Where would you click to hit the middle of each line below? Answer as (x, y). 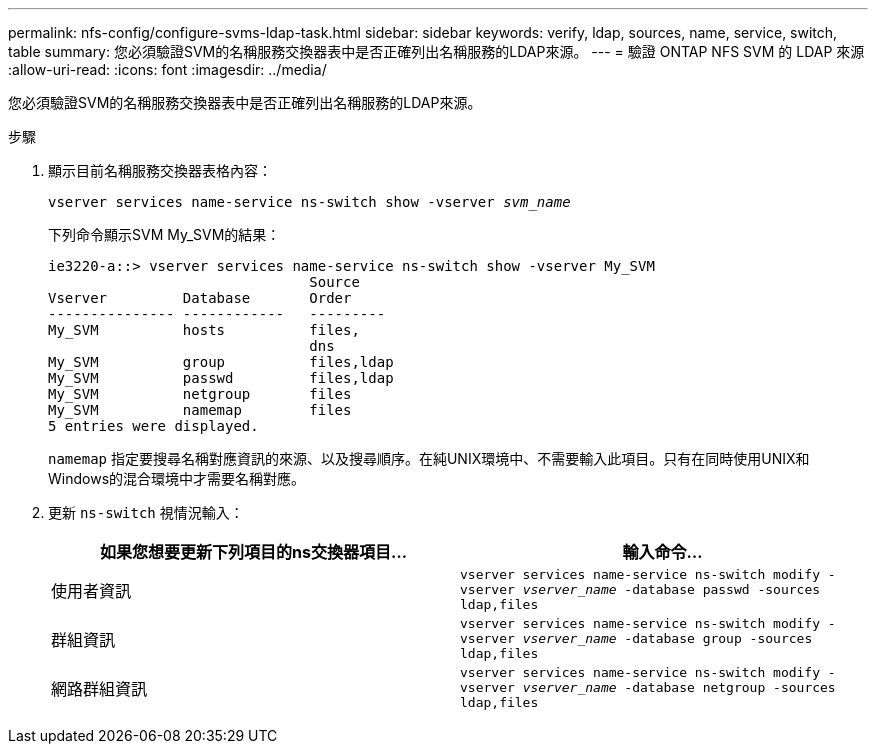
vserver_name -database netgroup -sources (679, 687)
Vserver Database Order (200, 298)
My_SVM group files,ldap (221, 362)
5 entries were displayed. (153, 426)
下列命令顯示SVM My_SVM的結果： (164, 234)
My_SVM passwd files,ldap (221, 378)
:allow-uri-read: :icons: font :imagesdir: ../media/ (167, 69)
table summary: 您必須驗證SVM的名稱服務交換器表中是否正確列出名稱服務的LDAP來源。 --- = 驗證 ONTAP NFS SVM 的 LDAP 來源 (436, 51)
